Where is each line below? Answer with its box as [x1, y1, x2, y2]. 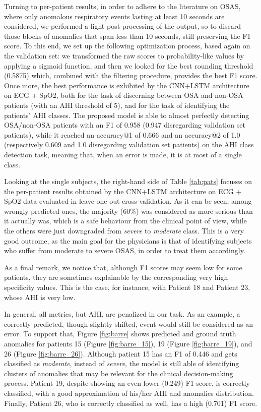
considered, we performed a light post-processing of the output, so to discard [4, 21, 241, 31]
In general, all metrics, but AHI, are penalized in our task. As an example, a [4, 309, 240, 319]
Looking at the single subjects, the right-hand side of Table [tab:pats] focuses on [4, 176, 252, 187]
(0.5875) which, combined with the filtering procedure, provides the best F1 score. [4, 70, 257, 81]
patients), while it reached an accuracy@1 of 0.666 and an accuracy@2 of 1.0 [4, 129, 240, 140]
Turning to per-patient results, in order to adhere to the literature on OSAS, [4, 1, 241, 11]
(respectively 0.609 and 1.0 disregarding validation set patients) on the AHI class [4, 139, 254, 150]
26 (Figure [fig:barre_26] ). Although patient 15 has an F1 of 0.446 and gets [4, 348, 237, 359]
